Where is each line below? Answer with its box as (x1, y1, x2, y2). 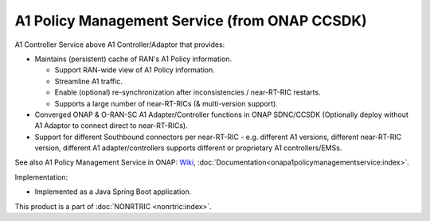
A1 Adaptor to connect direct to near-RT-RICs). (34, 121, 188, 130)
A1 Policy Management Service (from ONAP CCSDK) (14, 12, 367, 29)
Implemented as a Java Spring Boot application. (34, 187, 192, 196)
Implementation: (14, 172, 68, 182)
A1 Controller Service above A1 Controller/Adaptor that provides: (14, 40, 225, 49)
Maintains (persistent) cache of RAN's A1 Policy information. (34, 54, 233, 64)
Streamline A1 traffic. (54, 76, 123, 86)
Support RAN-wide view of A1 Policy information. (54, 65, 215, 75)
